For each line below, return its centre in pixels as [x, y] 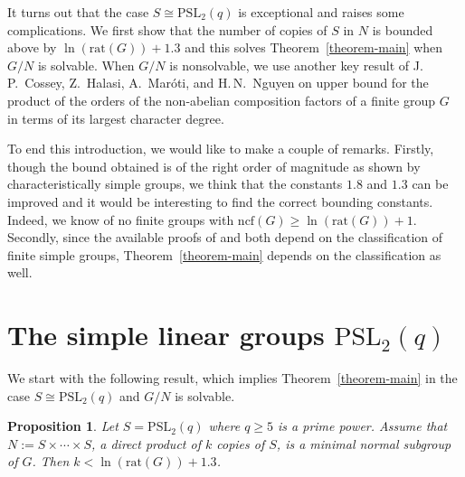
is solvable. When [86, 65]
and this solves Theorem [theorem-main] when [314, 47]
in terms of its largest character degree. [116, 118]
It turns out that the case [78, 12]
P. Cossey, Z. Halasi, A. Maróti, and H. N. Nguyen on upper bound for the [218, 83]
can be [430, 184]
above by [32, 47]
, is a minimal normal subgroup [364, 443]
